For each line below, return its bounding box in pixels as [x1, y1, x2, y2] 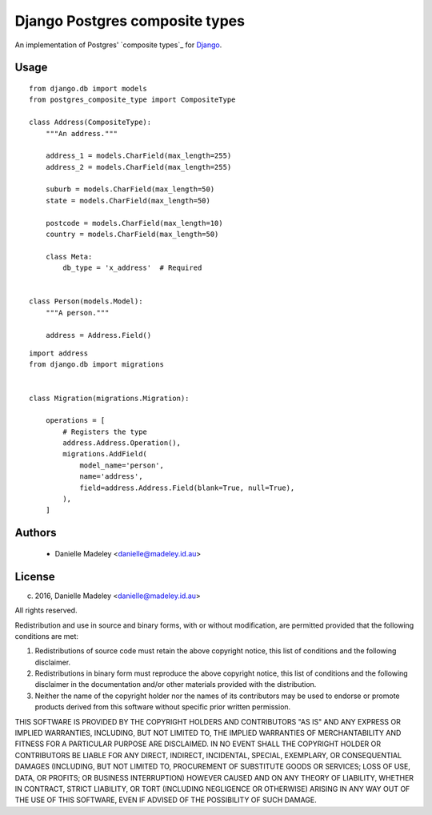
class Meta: [45, 252, 93, 261]
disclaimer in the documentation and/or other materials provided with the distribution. [34, 680, 317, 689]
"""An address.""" [45, 129, 118, 138]
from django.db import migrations [29, 360, 164, 369]
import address [29, 348, 89, 358]
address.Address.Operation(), [62, 439, 182, 448]
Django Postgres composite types [14, 12, 246, 30]
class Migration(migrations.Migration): [29, 393, 190, 403]
